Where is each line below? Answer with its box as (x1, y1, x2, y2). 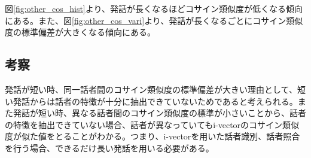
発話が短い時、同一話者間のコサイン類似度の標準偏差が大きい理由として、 (5, 83, 297, 95)
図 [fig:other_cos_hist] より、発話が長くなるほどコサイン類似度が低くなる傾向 (5, 2, 303, 14)
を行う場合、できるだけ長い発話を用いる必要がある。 (5, 141, 214, 154)
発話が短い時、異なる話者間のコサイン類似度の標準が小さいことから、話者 (13, 107, 306, 119)
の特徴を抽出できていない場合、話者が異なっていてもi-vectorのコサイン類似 (5, 118, 300, 130)
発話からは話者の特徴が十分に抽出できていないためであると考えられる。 (13, 95, 298, 107)
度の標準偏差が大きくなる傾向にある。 (5, 26, 155, 38)
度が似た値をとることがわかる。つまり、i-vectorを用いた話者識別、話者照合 (5, 130, 300, 142)
